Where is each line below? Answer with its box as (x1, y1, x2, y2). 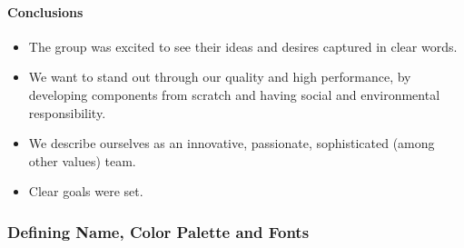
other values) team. (28, 151, 136, 170)
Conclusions (7, 2, 84, 21)
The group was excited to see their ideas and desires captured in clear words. (28, 36, 458, 55)
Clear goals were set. (28, 182, 143, 201)
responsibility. (28, 103, 106, 122)
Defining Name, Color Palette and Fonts (7, 220, 310, 243)
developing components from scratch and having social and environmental (28, 84, 440, 104)
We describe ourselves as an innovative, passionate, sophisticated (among (28, 134, 435, 153)
